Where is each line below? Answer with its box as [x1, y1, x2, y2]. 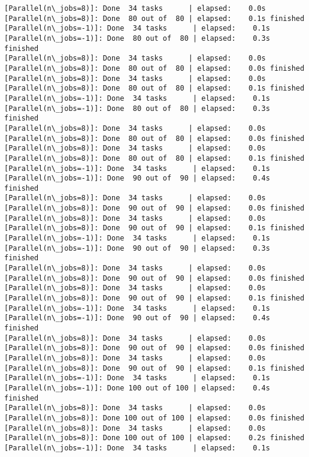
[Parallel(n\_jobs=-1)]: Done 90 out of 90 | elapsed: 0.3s [4, 243, 270, 252]
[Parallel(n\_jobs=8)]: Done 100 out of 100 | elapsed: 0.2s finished [4, 434, 305, 443]
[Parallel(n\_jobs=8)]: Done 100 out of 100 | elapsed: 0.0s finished [4, 413, 305, 422]
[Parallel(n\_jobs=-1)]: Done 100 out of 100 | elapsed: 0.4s [4, 383, 270, 392]
